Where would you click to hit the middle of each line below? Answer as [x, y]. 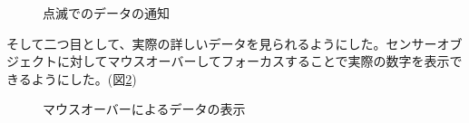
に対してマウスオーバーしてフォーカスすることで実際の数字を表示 [253, 61]
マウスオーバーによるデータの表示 [144, 109]
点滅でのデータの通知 [106, 13]
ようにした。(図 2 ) [84, 78]
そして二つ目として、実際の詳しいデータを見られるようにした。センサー [222, 43]
